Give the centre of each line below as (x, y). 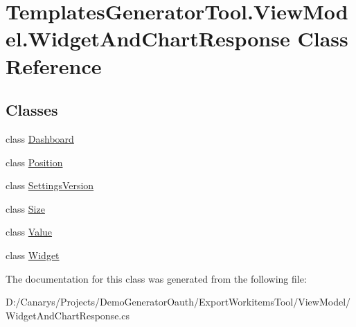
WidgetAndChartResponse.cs (68, 315)
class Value (29, 232)
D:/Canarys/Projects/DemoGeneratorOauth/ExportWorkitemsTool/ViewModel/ (178, 302)
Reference (54, 65)
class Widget (33, 255)
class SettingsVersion (50, 185)
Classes (32, 110)
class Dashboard (40, 138)
